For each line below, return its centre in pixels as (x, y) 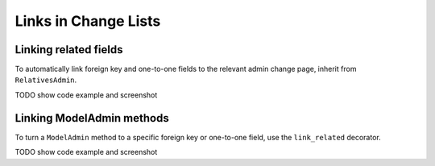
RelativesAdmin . (46, 80)
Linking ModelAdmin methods (92, 118)
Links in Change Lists (88, 21)
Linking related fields (69, 50)
